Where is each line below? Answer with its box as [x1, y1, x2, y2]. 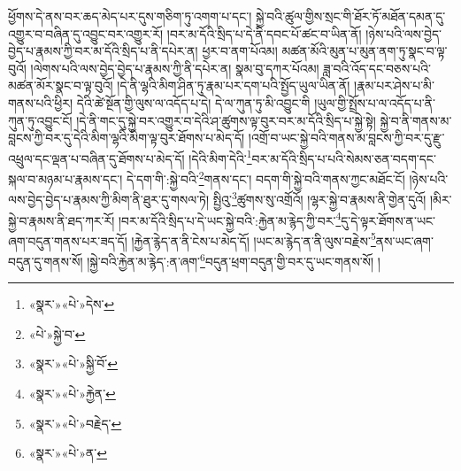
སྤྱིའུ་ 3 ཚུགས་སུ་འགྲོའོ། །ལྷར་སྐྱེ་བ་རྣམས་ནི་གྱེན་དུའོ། [212, 188, 426, 208]
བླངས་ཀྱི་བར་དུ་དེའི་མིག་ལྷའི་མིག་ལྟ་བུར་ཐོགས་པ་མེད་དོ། [8, 128, 245, 147]
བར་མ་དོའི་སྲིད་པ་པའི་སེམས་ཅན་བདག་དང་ [251, 149, 436, 167]
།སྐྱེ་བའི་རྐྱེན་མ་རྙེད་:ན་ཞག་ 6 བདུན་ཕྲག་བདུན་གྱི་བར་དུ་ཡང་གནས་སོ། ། [87, 250, 380, 270]
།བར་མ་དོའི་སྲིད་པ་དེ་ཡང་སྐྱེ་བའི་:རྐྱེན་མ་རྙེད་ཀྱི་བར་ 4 [118, 208, 342, 229]
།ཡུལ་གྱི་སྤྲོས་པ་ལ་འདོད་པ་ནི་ [314, 93, 435, 112]
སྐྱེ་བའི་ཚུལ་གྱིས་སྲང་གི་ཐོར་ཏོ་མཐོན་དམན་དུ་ [255, 7, 446, 25]
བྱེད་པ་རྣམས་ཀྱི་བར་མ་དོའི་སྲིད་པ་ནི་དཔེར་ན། [8, 42, 198, 60]
